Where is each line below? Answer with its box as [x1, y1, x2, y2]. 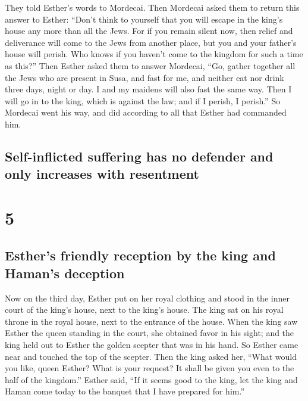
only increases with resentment [5, 164, 199, 183]
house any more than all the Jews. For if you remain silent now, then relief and [5, 24, 293, 37]
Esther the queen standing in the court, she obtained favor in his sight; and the [5, 327, 294, 339]
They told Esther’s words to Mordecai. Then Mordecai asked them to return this [5, 1, 300, 13]
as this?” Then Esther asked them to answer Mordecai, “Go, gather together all [5, 59, 296, 72]
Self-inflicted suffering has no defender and [5, 147, 274, 165]
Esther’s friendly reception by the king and [5, 246, 276, 265]
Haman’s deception [5, 263, 125, 282]
